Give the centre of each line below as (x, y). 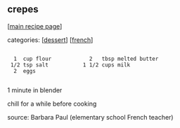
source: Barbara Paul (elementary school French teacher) (90, 117)
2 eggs (25, 71)
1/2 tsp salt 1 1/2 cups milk (70, 65)
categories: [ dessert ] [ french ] (50, 40)
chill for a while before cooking (52, 104)
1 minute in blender (35, 90)
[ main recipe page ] (35, 26)
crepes (23, 9)
